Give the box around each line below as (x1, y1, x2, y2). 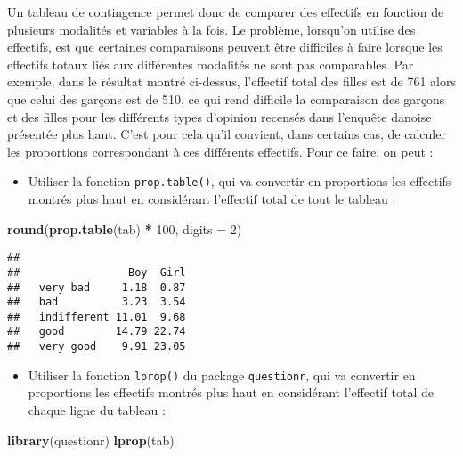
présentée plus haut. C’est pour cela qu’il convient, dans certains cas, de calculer (7, 125, 446, 143)
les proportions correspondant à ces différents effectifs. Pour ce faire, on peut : (7, 142, 434, 160)
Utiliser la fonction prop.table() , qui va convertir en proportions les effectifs (28, 172, 451, 191)
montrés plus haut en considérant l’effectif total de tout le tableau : (28, 190, 396, 208)
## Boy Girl (7, 265, 186, 279)
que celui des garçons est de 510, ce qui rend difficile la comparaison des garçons (7, 89, 445, 108)
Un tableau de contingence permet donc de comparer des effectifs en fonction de (7, 3, 444, 20)
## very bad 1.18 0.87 (7, 281, 186, 294)
